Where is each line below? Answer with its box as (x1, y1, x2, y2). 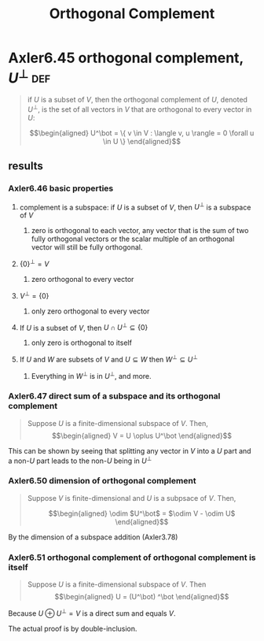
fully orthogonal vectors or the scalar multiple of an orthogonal (31, 234, 235, 244)
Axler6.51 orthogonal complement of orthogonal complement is (8, 552, 257, 563)
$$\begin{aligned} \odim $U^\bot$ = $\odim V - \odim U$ (48, 509, 236, 518)
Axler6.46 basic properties (8, 183, 114, 194)
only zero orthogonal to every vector (31, 306, 150, 316)
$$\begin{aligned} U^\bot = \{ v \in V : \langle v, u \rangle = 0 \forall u (29, 128, 255, 138)
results (8, 159, 43, 173)
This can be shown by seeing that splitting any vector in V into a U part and (8, 446, 251, 455)
